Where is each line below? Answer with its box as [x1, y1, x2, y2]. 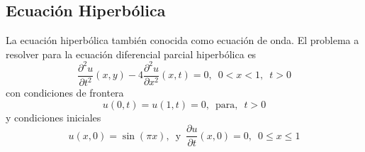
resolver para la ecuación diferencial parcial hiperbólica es [6, 46, 257, 61]
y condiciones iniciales [6, 109, 101, 124]
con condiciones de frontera [6, 85, 124, 100]
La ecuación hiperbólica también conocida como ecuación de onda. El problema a [6, 33, 359, 48]
